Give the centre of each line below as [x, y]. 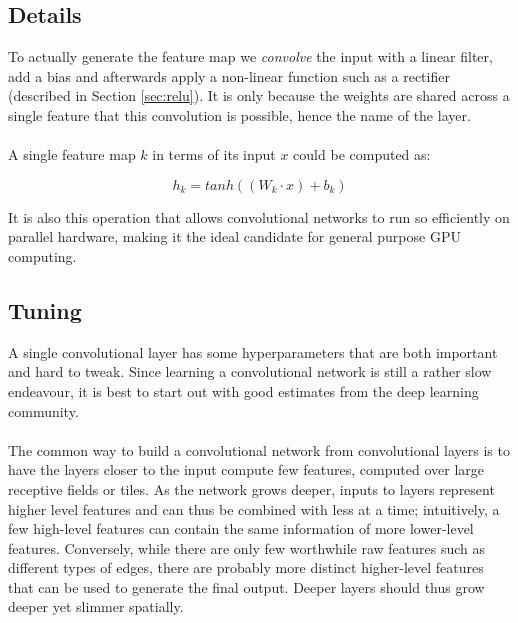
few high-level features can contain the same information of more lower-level [241, 528]
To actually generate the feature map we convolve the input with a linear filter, [250, 56]
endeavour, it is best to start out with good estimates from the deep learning [243, 390]
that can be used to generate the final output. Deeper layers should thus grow [246, 586]
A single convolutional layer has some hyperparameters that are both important [253, 351]
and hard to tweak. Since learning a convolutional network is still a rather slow [250, 371]
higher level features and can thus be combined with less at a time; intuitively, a [254, 508]
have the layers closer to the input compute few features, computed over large [246, 469]
